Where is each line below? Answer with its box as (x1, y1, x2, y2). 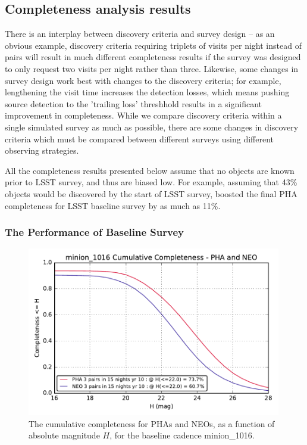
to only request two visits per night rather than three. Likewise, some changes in (5, 62, 299, 74)
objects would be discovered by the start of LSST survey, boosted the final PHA (5, 187, 297, 200)
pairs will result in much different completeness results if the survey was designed (5, 51, 301, 63)
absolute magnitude (29, 429, 100, 441)
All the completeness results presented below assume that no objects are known (5, 164, 295, 176)
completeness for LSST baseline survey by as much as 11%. (5, 199, 221, 211)
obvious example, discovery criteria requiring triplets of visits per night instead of (5, 39, 302, 51)
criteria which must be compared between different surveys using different (5, 132, 274, 145)
